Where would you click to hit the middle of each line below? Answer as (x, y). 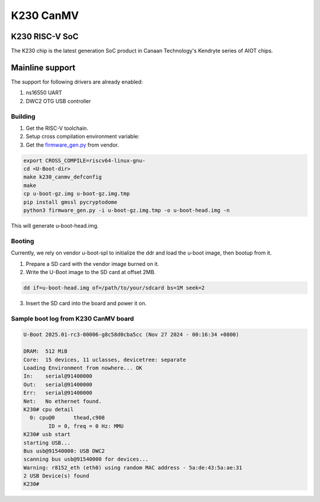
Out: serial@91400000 (58, 385)
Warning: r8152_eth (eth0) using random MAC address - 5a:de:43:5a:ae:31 (133, 468)
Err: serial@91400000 (58, 393)
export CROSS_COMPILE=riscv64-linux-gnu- (84, 161)
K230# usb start (47, 434)
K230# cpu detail (49, 409)
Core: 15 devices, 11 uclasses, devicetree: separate (105, 360)
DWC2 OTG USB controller (58, 101)
